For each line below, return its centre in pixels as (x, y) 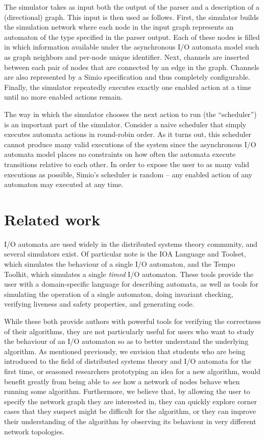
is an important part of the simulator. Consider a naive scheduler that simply (125, 124)
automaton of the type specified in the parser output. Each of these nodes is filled (132, 37)
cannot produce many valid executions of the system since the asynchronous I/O (130, 144)
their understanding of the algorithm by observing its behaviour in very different (130, 421)
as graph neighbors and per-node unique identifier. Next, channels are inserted (127, 56)
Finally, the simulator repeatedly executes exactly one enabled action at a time (128, 87)
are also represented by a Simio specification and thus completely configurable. (127, 77)
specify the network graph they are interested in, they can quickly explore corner (131, 401)
